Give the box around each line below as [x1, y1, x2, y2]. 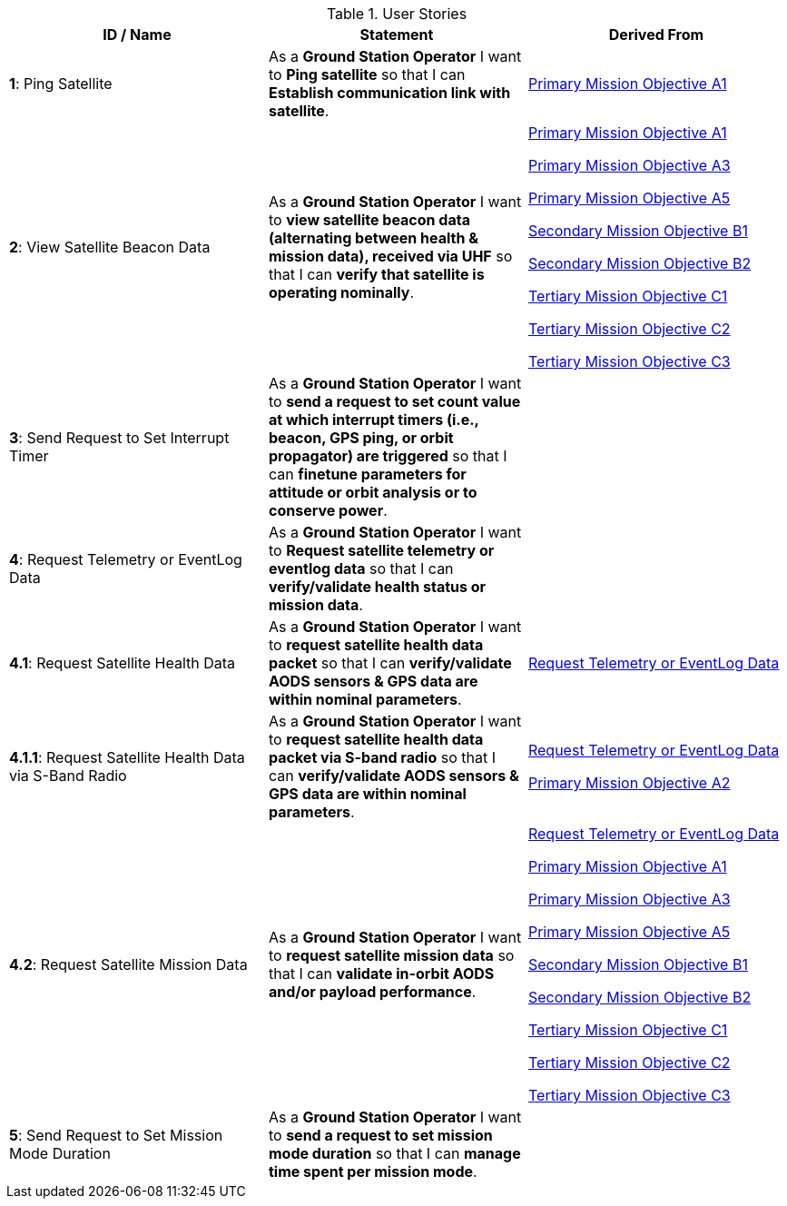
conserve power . [268, 501, 388, 519]
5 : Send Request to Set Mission [9, 1126, 223, 1144]
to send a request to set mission [268, 1126, 493, 1144]
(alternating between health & [268, 229, 478, 247]
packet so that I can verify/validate [268, 654, 512, 672]
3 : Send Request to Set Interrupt [9, 429, 230, 447]
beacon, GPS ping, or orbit [268, 429, 454, 447]
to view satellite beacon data [268, 211, 470, 229]
